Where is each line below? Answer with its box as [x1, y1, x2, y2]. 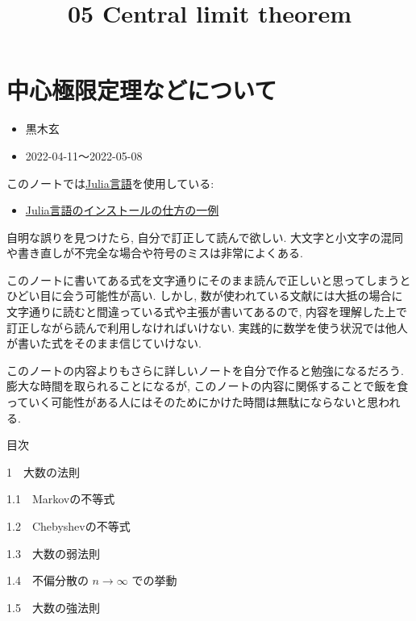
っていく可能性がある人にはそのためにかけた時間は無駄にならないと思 [6, 394, 379, 411]
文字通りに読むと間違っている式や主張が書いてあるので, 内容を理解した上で [6, 303, 408, 320]
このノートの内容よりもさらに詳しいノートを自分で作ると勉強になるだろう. [6, 361, 404, 378]
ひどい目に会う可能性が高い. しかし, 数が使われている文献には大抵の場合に [6, 287, 403, 304]
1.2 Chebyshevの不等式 [6, 518, 131, 534]
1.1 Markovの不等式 [6, 490, 115, 507]
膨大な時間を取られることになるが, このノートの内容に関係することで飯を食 [6, 377, 409, 394]
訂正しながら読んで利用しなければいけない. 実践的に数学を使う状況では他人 [6, 319, 408, 336]
